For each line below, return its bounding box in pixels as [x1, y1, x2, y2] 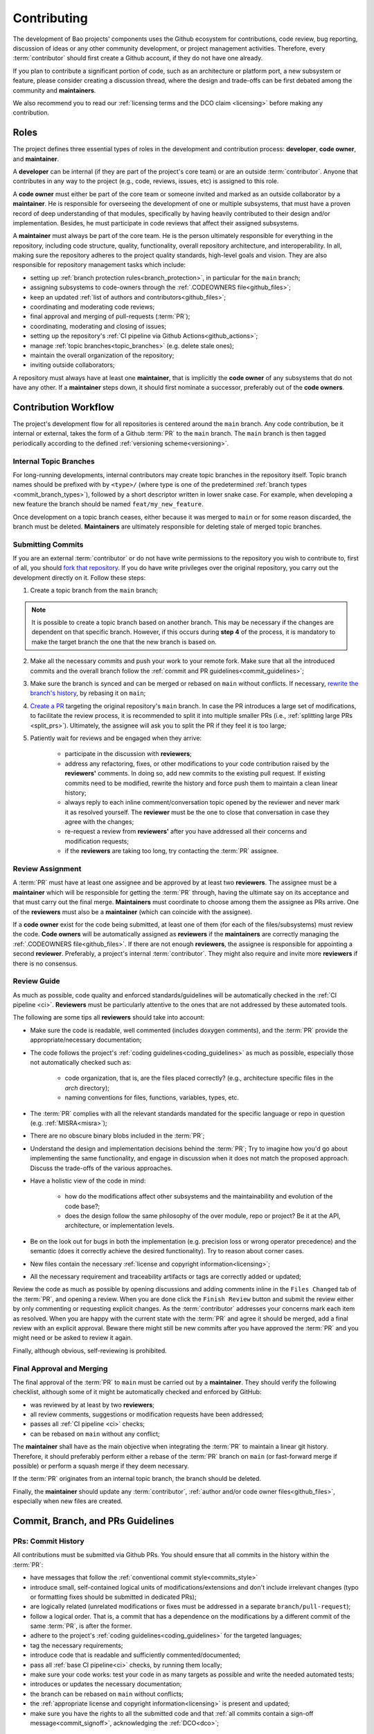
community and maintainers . [12, 86, 96, 94]
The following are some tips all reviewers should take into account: [12, 1013, 205, 1022]
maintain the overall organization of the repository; [30, 351, 175, 359]
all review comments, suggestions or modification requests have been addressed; [30, 1410, 264, 1418]
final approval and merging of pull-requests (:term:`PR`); [30, 312, 190, 320]
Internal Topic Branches [12, 456, 95, 466]
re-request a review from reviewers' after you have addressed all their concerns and [64, 827, 308, 836]
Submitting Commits [12, 540, 84, 549]
